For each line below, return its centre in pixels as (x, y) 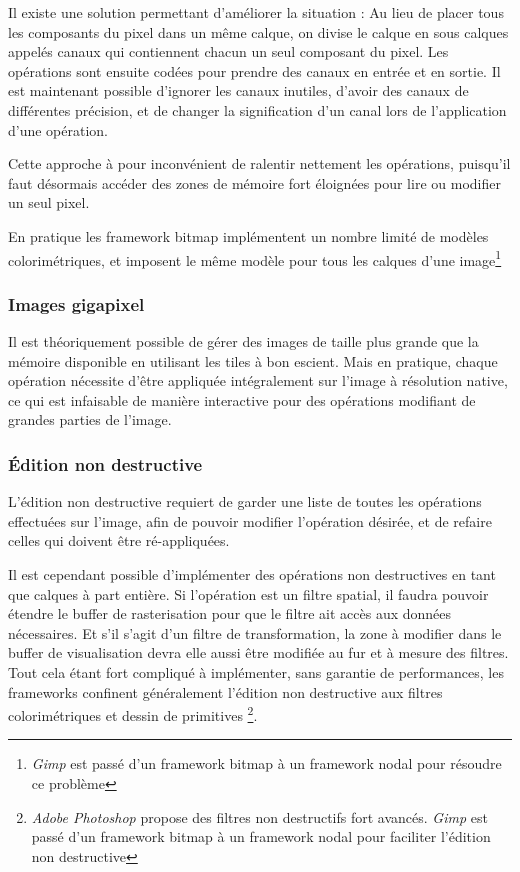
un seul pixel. (49, 202)
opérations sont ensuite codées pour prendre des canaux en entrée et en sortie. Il (254, 70)
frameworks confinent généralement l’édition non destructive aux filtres (225, 691)
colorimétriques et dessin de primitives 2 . (133, 713)
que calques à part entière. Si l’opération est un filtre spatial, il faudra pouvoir (248, 593)
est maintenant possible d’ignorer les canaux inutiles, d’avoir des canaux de (238, 90)
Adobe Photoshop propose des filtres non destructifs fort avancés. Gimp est (259, 816)
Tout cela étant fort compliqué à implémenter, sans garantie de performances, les (256, 671)
